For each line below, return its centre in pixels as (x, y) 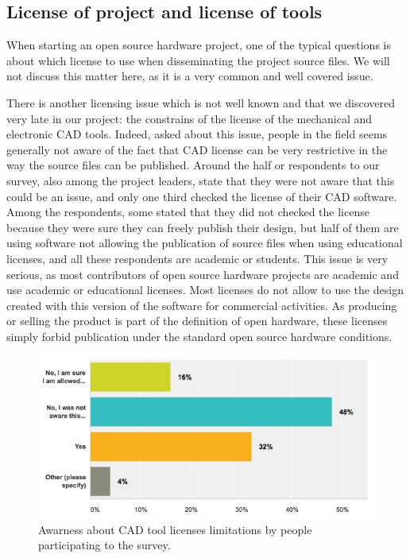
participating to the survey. (104, 545)
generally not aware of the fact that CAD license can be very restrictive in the (197, 149)
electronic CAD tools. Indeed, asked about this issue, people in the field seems (197, 134)
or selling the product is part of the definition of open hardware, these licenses (197, 321)
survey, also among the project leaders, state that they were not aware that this (201, 180)
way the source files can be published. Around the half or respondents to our (193, 165)
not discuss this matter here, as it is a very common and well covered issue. (190, 76)
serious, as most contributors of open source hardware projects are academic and (203, 274)
